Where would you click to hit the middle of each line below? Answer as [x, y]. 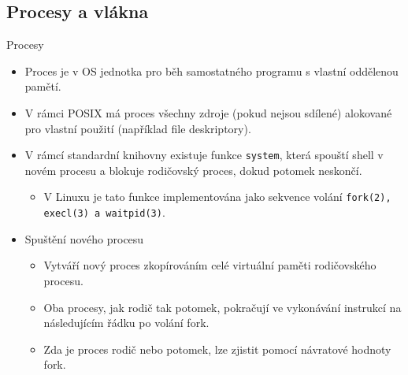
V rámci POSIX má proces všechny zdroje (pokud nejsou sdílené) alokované [208, 112]
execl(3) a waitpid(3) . [104, 212]
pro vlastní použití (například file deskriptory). [138, 128]
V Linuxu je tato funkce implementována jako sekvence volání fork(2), [217, 197]
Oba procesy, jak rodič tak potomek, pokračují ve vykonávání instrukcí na [223, 307]
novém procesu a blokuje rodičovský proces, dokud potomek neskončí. [193, 170]
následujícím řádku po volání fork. [126, 323]
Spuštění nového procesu [84, 238]
